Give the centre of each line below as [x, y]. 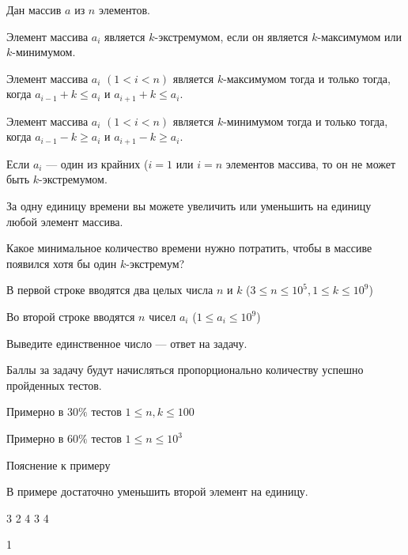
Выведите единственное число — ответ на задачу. [127, 343]
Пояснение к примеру [59, 464]
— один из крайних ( [97, 163]
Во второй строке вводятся [71, 317]
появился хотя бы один [62, 263]
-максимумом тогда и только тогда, [307, 78]
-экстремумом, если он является [231, 36]
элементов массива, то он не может [311, 163]
